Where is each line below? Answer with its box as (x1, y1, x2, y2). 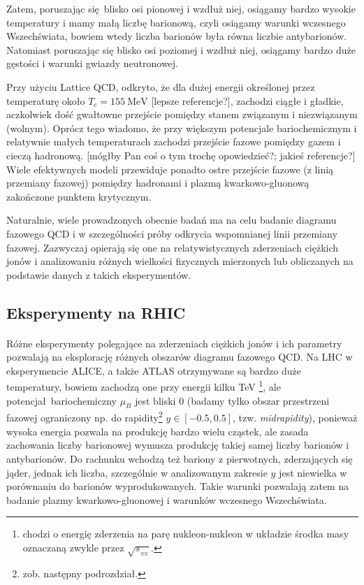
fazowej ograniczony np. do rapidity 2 (6, 408, 163, 425)
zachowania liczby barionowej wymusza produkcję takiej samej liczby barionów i (6, 438, 349, 452)
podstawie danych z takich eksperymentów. (6, 267, 191, 282)
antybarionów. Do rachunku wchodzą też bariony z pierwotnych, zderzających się (6, 451, 353, 465)
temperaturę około (6, 93, 85, 108)
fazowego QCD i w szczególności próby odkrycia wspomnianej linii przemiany (6, 226, 337, 240)
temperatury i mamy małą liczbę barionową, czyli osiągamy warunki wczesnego (6, 15, 346, 29)
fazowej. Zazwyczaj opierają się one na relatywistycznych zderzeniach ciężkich (6, 240, 339, 254)
